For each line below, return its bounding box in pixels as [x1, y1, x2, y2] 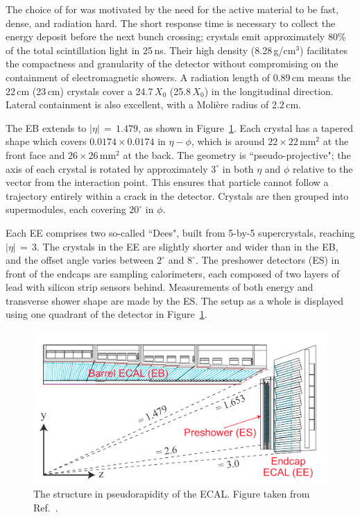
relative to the [293, 161, 353, 176]
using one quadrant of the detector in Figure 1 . [6, 307, 207, 321]
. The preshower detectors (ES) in [195, 253, 340, 267]
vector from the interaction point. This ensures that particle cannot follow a [6, 175, 329, 189]
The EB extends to [6, 120, 87, 135]
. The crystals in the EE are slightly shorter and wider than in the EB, [37, 239, 338, 253]
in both [222, 161, 254, 176]
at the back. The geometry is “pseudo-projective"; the [123, 147, 351, 162]
